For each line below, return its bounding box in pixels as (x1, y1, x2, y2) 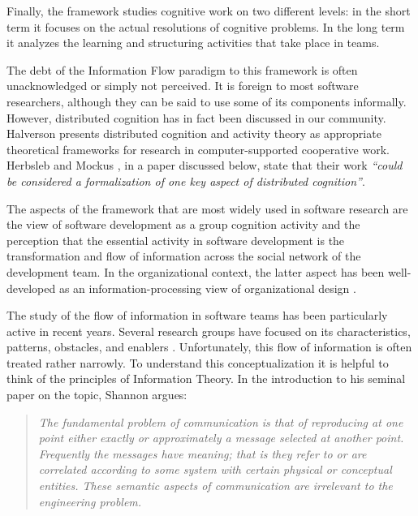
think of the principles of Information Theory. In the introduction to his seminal (6, 370, 406, 387)
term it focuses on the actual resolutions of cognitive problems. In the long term (6, 18, 405, 35)
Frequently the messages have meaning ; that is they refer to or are (38, 445, 367, 462)
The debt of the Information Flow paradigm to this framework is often (6, 61, 358, 78)
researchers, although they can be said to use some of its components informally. (6, 92, 407, 110)
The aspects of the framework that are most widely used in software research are (6, 200, 408, 217)
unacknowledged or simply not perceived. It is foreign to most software (6, 77, 359, 94)
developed (6, 279, 56, 296)
